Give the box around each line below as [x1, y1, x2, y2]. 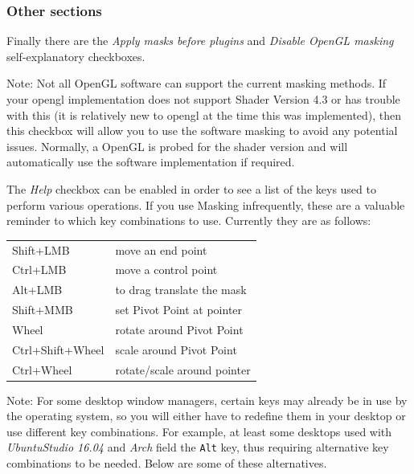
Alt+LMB [12, 281, 63, 298]
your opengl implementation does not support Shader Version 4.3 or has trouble [6, 91, 400, 107]
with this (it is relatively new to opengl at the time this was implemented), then [6, 106, 402, 123]
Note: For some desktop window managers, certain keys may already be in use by [6, 391, 408, 408]
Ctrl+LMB [12, 261, 67, 278]
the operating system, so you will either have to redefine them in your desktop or [6, 407, 406, 424]
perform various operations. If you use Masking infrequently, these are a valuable [6, 196, 405, 213]
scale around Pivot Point [115, 341, 237, 358]
